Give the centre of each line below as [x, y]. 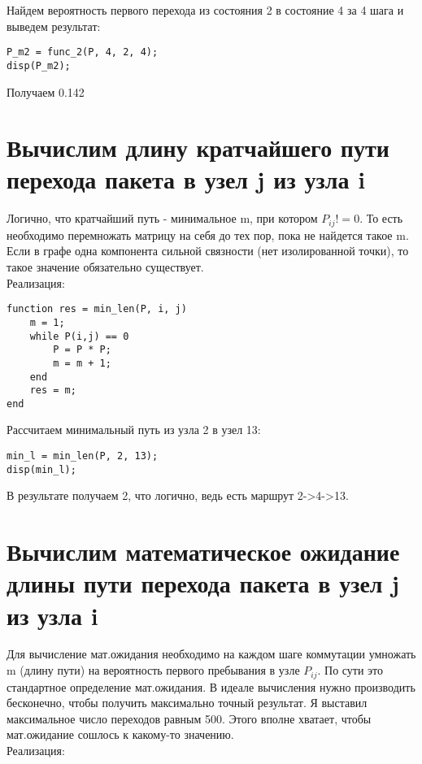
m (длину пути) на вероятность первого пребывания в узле [153, 670]
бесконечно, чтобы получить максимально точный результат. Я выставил [187, 703]
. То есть [381, 218]
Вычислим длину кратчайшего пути [198, 148]
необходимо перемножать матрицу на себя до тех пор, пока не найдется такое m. [208, 234]
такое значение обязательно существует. [105, 267]
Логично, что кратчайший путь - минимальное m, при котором [162, 218]
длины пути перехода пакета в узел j [203, 583]
